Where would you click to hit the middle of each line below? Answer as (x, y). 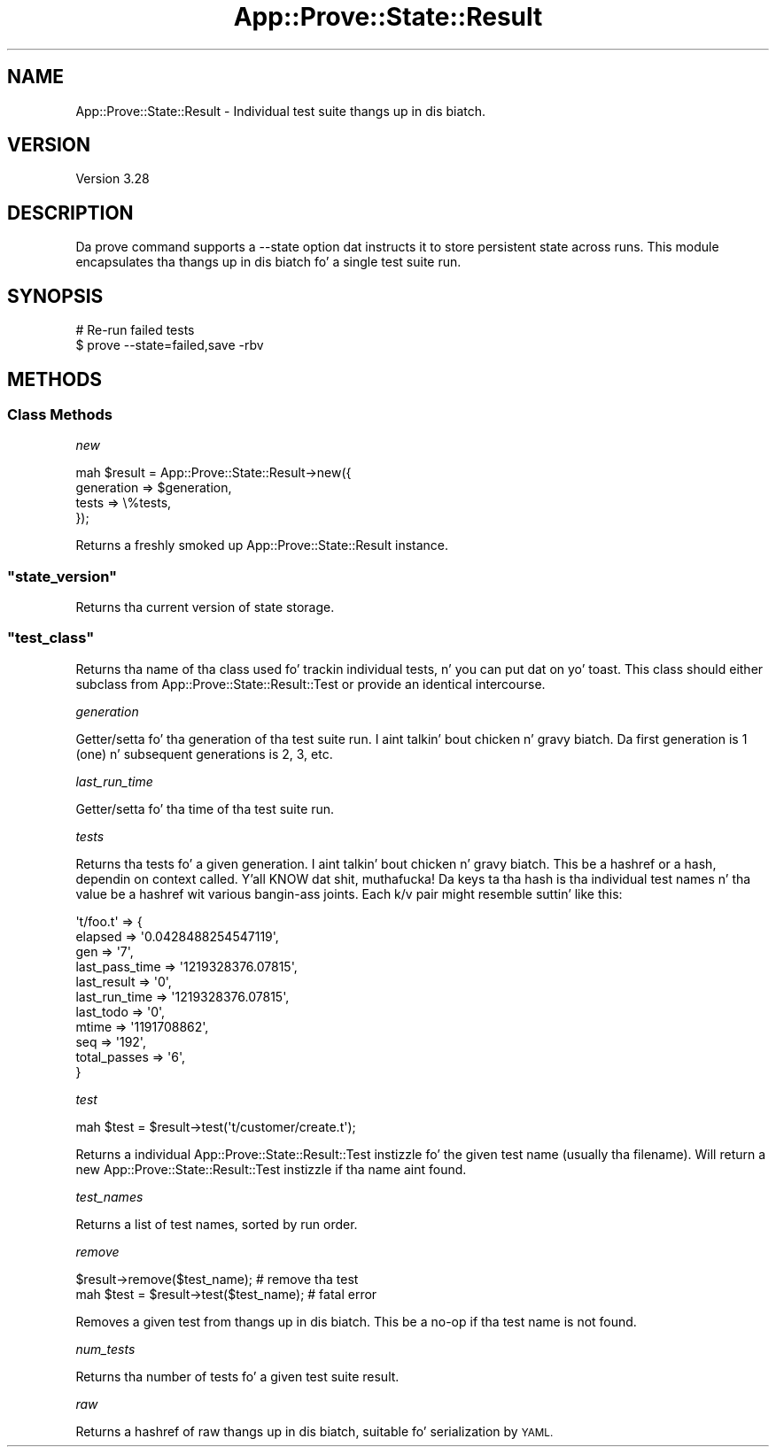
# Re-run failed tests (135, 330)
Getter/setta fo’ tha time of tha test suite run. (205, 808)
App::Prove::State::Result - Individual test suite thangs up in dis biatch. (281, 111)
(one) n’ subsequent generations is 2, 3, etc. (204, 754)
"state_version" (62, 576)
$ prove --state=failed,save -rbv (170, 345)
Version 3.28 (113, 179)
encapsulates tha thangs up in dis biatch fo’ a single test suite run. (268, 262)
